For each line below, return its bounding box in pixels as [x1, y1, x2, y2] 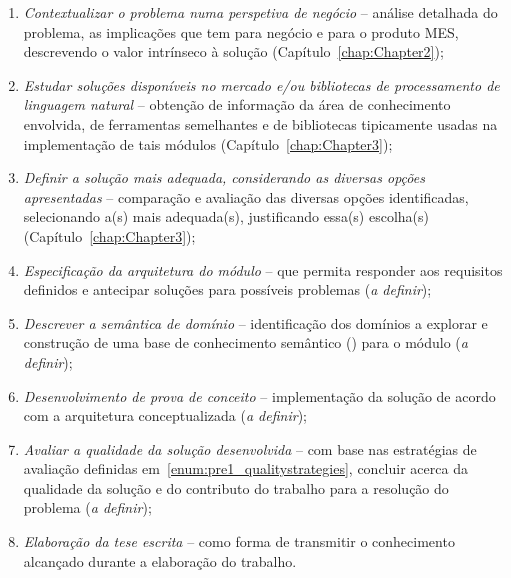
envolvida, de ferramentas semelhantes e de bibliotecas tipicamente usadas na [23, 113, 498, 134]
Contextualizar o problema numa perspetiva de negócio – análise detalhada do [23, 2, 498, 22]
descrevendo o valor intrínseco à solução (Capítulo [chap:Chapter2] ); [23, 41, 444, 62]
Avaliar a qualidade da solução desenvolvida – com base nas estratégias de [23, 438, 477, 459]
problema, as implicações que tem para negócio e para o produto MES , [23, 21, 459, 42]
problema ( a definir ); [23, 497, 152, 518]
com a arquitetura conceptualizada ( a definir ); [23, 405, 307, 426]
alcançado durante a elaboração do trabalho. [23, 550, 297, 571]
